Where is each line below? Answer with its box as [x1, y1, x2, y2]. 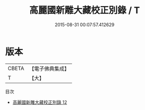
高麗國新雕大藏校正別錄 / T [29, 5, 140, 16]
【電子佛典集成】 [29, 65, 69, 72]
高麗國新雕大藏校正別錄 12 [12, 99, 67, 105]
